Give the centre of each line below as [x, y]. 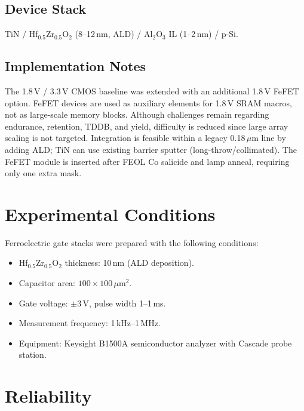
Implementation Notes [76, 66]
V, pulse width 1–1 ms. [124, 303]
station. [33, 355]
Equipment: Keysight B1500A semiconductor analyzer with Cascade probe [155, 343]
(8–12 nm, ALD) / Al [114, 34]
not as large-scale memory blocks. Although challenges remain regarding [137, 114]
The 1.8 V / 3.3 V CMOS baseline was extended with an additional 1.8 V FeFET [152, 91]
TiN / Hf [22, 34]
